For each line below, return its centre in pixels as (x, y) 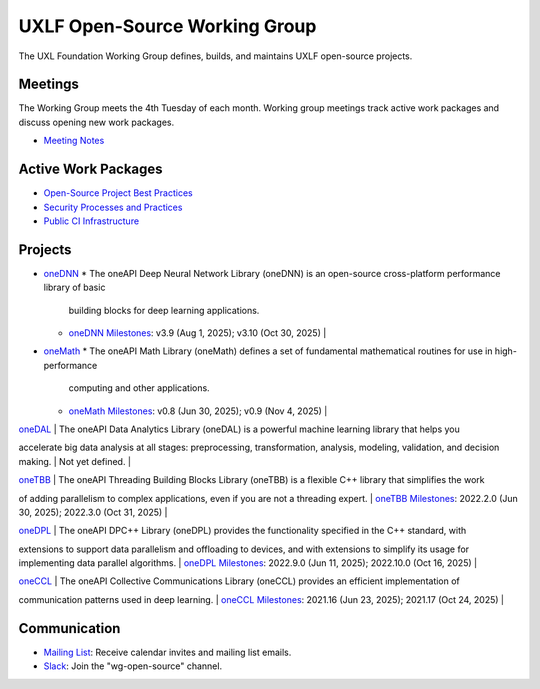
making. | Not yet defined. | (75, 461)
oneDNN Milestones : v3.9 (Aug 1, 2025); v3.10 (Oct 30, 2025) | (197, 333)
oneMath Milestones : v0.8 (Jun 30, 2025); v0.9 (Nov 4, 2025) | (198, 411)
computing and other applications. (139, 388)
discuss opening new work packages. (96, 122)
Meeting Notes (74, 141)
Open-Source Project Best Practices (118, 193)
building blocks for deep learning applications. (164, 310)
